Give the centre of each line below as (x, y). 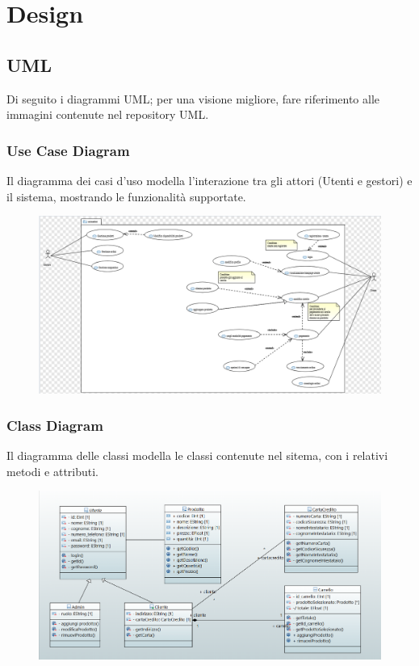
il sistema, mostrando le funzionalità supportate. (126, 196)
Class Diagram (55, 425)
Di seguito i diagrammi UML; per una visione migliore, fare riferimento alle (193, 98)
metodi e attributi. (53, 471)
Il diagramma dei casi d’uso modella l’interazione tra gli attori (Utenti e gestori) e (209, 180)
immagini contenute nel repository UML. (108, 114)
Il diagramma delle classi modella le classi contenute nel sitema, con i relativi (197, 455)
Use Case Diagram (68, 150)
